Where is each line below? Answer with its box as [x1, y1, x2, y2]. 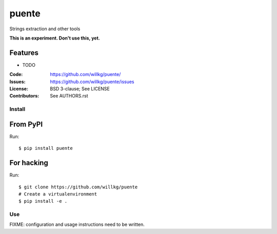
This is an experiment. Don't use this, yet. [9, 35, 100, 41]
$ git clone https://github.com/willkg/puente [18, 184, 138, 190]
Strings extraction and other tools [9, 26, 81, 32]
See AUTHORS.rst [50, 93, 88, 99]
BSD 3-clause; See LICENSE [50, 86, 110, 92]
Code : [9, 71, 23, 77]
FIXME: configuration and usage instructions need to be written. [9, 221, 145, 228]
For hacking [9, 159, 48, 167]
